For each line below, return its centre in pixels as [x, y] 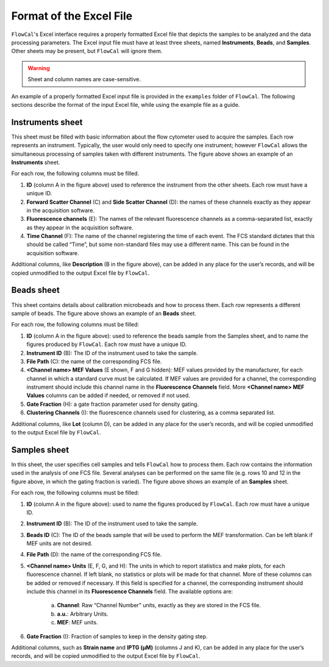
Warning [39, 68]
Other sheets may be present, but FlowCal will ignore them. [87, 51]
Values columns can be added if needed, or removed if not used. [108, 395]
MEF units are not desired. [59, 544]
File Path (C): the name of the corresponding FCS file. [94, 361]
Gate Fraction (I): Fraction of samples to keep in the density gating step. [117, 636]
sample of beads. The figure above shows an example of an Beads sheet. [104, 313]
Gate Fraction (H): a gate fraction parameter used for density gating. [113, 404]
